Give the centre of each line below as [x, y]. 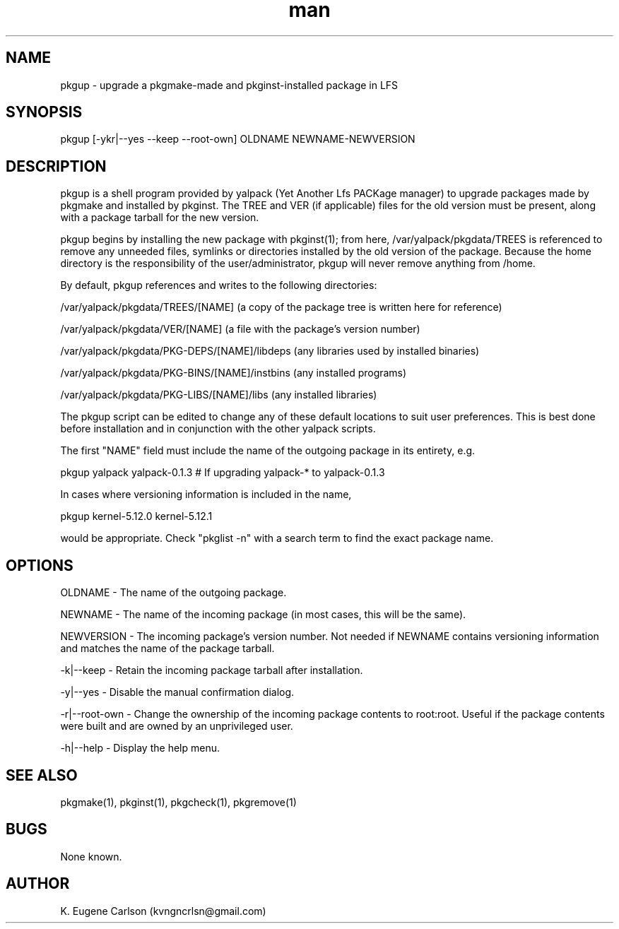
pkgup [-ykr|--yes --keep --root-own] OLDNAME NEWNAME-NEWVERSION [238, 139]
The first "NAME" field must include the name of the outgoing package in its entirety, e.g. [268, 451]
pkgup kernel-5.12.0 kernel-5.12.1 [136, 516]
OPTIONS [40, 565]
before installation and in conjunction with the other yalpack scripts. [218, 429]
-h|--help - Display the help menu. [140, 748]
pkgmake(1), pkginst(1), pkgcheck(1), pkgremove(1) [178, 802]
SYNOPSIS [44, 112]
